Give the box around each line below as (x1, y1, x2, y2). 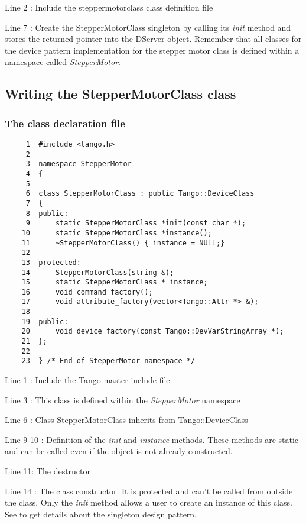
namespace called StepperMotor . (5, 56, 121, 68)
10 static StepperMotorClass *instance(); (21, 228, 212, 237)
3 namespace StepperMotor (25, 160, 132, 169)
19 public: (21, 317, 69, 326)
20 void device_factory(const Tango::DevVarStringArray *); (21, 327, 284, 336)
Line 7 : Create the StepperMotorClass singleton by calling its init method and (5, 21, 291, 33)
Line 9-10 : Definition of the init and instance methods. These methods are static (5, 433, 299, 445)
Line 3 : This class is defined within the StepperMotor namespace (5, 393, 240, 406)
